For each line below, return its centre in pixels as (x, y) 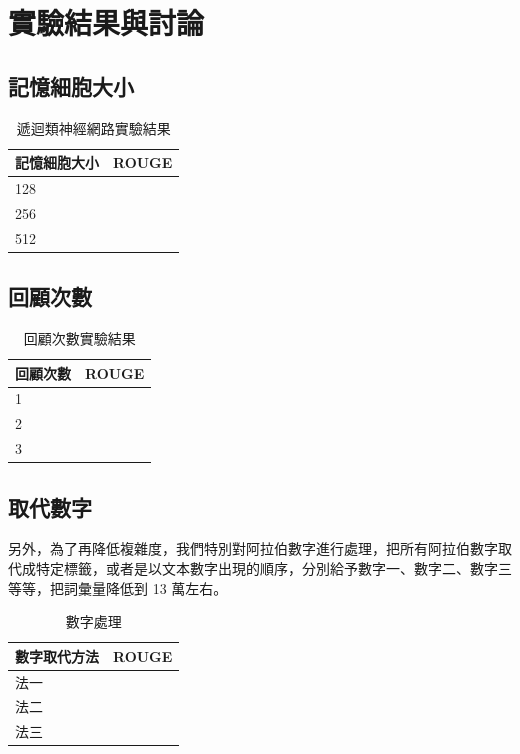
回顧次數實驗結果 (79, 338)
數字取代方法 (57, 655)
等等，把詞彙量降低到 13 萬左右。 (118, 587)
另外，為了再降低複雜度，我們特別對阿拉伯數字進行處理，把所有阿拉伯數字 (253, 548)
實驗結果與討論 (106, 22)
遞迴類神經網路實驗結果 (93, 127)
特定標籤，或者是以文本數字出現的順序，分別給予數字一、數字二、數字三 (273, 568)
